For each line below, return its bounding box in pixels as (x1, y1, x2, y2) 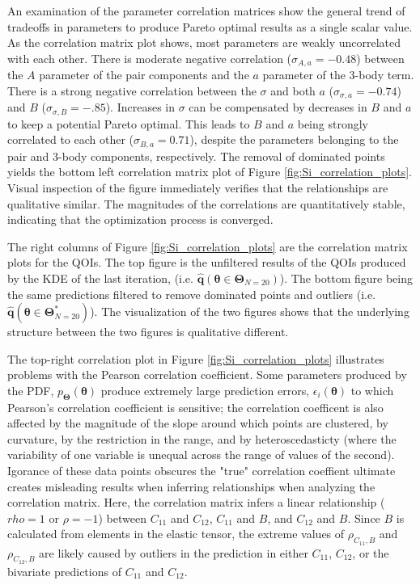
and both (270, 82, 316, 99)
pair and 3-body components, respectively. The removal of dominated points (7, 147, 385, 164)
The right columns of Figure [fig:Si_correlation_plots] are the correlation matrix (7, 238, 408, 255)
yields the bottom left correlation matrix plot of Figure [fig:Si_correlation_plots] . (7, 163, 413, 180)
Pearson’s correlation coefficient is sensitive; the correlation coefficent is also (7, 398, 384, 415)
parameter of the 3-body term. (262, 66, 414, 83)
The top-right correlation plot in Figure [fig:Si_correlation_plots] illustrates (7, 350, 384, 367)
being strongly (297, 115, 368, 132)
